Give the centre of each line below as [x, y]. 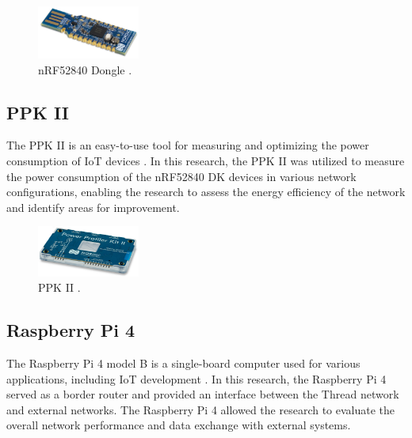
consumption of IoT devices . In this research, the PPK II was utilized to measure [206, 160]
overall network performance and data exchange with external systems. [179, 425]
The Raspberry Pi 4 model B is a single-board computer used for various [183, 363]
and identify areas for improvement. [93, 207]
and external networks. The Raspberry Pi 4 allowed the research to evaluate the [201, 409]
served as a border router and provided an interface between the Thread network [203, 394]
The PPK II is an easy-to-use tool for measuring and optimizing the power [188, 145]
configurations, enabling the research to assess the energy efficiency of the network [206, 192]
